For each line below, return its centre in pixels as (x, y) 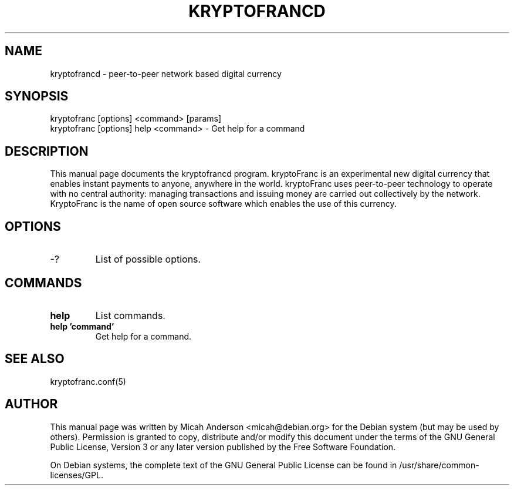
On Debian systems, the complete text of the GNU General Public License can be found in (224, 465)
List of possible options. (148, 259)
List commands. (130, 315)
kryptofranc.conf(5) (88, 381)
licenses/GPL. (77, 475)
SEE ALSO (35, 359)
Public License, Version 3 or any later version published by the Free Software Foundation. (223, 447)
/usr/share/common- (439, 465)
